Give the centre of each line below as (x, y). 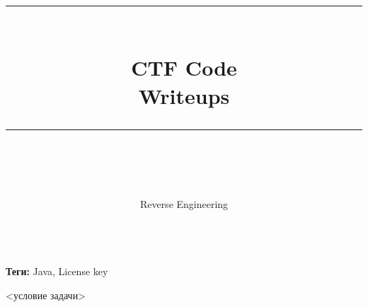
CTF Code (184, 68)
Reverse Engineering (184, 203)
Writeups (184, 95)
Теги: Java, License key (57, 271)
